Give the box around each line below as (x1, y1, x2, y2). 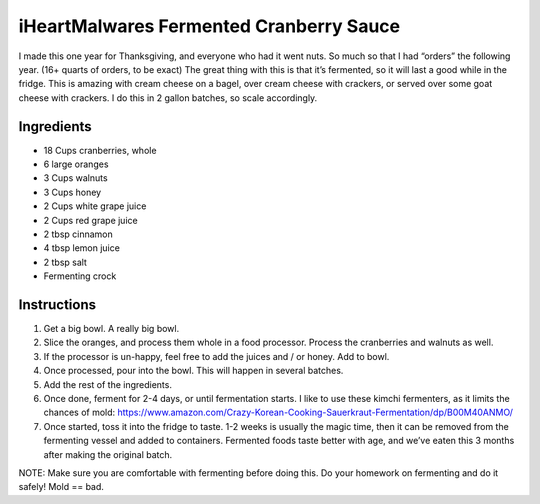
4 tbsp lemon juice (43, 242, 120, 254)
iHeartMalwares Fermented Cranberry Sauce (18, 15, 400, 37)
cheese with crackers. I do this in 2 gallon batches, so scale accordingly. (18, 91, 318, 104)
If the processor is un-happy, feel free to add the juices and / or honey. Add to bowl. (43, 350, 390, 362)
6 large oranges (43, 158, 109, 170)
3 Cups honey (43, 186, 102, 198)
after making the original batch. (43, 448, 173, 460)
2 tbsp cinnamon (43, 228, 114, 240)
